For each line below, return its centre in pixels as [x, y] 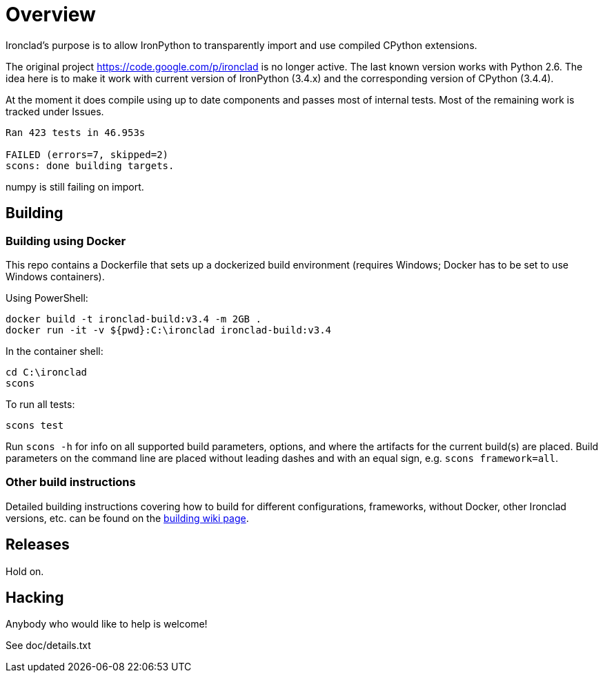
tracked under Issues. [55, 111]
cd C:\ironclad [47, 372]
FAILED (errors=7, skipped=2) [87, 154]
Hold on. [25, 571]
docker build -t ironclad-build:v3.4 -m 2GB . [134, 319]
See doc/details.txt [48, 646]
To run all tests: [40, 404]
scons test [35, 425]
